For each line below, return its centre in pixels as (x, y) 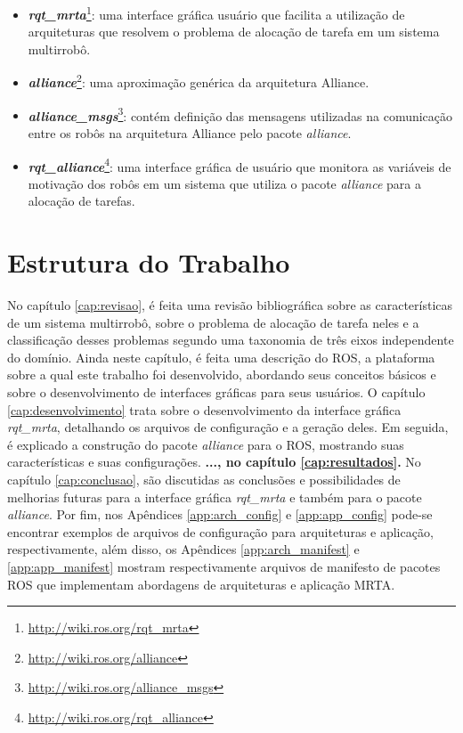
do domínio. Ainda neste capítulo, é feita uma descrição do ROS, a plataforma (221, 357)
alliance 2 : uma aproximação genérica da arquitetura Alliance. (199, 81)
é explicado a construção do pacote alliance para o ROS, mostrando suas (206, 444)
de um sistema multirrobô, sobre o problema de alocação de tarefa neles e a (213, 322)
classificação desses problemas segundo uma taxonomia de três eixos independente (231, 340)
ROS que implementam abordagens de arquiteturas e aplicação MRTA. (201, 584)
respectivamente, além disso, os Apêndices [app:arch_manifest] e (183, 549)
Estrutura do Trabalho (149, 262)
